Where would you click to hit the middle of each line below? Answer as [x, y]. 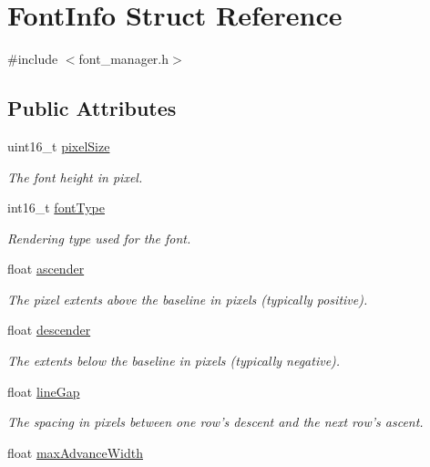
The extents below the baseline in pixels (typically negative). [174, 361]
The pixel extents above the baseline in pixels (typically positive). [188, 299]
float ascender [46, 269]
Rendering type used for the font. [99, 238]
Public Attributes [92, 108]
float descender [49, 330]
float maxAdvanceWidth [75, 452]
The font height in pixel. [75, 176]
